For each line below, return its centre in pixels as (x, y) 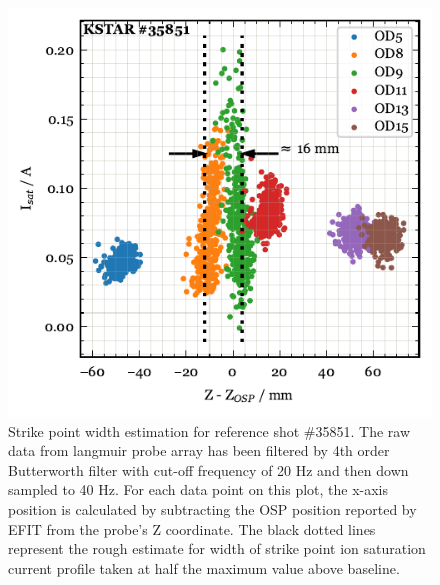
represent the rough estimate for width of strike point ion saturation (217, 548)
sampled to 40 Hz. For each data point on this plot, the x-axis (198, 489)
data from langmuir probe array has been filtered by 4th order (199, 450)
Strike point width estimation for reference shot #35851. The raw (209, 430)
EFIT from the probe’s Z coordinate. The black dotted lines (192, 528)
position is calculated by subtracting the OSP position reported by (212, 508)
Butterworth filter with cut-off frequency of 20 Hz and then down (208, 469)
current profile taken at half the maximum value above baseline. (204, 567)
